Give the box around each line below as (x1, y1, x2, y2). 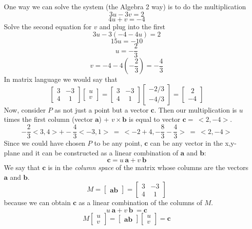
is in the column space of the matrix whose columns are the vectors (48, 162, 249, 172)
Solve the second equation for (4, 21, 92, 31)
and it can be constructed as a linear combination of (22, 147, 178, 157)
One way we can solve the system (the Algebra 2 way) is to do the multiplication (4, 1, 246, 11)
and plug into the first (99, 21, 165, 31)
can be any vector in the (150, 138, 223, 148)
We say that (4, 162, 40, 172)
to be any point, (94, 138, 142, 148)
